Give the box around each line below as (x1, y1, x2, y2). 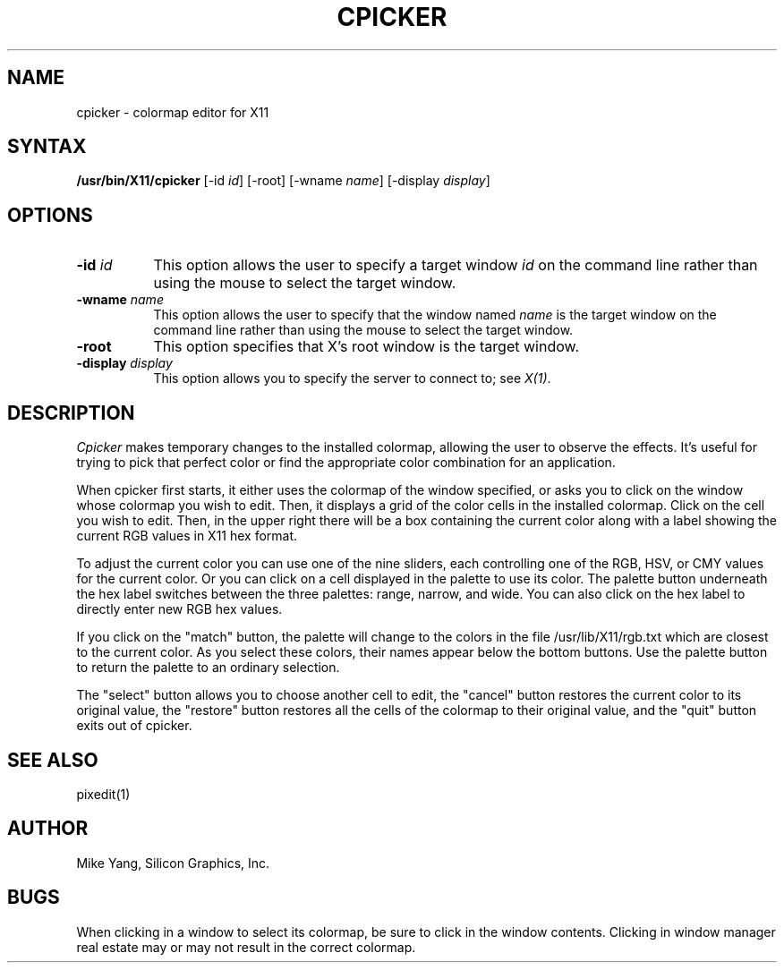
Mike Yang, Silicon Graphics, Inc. (76, 855, 270, 871)
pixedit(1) (76, 786, 131, 802)
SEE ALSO (7, 748, 98, 771)
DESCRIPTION (7, 401, 135, 424)
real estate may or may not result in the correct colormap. (76, 939, 416, 955)
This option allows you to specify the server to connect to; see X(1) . (153, 370, 551, 387)
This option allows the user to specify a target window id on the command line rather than (153, 256, 758, 275)
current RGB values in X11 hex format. (76, 528, 298, 544)
